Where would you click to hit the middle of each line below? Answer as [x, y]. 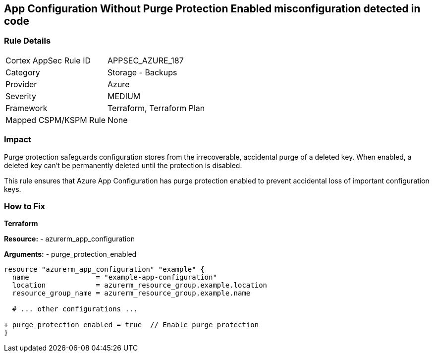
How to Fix [25, 206]
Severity [21, 96]
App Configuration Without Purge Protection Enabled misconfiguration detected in [212, 9]
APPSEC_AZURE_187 [146, 60]
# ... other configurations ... [75, 309]
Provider [21, 84]
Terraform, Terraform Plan [156, 108]
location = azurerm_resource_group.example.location [140, 285]
